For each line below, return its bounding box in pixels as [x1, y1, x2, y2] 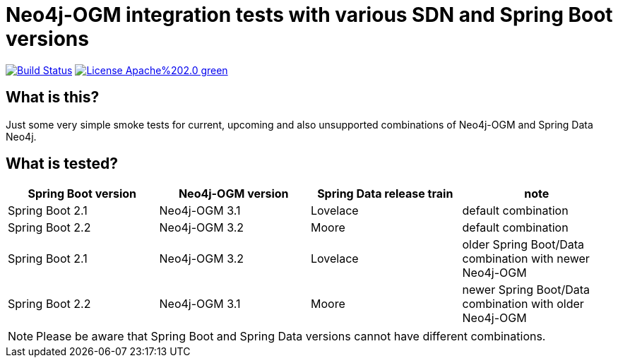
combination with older [462, 297, 584, 311]
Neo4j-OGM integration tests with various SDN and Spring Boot [6, 3, 613, 27]
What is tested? [6, 155, 118, 173]
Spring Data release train [317, 186, 453, 201]
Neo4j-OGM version [178, 186, 289, 201]
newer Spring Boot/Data [462, 282, 590, 297]
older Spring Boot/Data [462, 237, 584, 252]
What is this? [6, 88, 100, 107]
